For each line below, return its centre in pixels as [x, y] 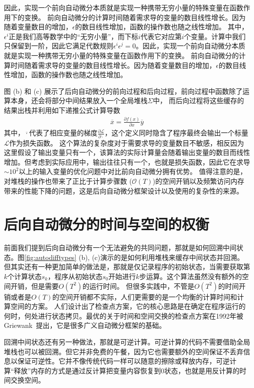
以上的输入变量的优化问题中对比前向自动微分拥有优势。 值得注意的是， [133, 171]
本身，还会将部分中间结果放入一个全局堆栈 [79, 100]
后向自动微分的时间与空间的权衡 [107, 224]
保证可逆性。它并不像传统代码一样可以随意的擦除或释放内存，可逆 [123, 361]
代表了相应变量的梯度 [63, 133]
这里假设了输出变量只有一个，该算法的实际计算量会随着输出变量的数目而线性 [127, 152]
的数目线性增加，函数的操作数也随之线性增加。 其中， [162, 27]
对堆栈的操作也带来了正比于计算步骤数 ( [68, 181]
